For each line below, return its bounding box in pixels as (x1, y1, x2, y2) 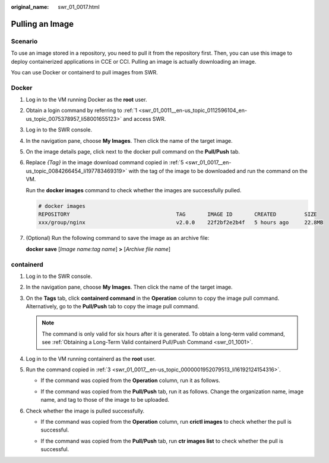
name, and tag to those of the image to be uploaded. (40, 396, 169, 403)
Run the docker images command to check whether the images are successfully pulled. (26, 186, 242, 193)
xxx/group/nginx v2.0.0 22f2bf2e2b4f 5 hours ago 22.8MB (38, 219, 324, 226)
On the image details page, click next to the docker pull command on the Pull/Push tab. (26, 148, 241, 155)
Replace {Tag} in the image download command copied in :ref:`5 (26, 159, 184, 166)
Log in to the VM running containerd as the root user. (26, 355, 156, 362)
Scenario (11, 37, 38, 45)
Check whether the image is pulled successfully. (26, 407, 145, 414)
